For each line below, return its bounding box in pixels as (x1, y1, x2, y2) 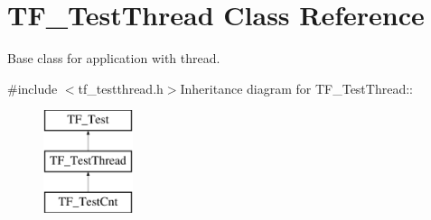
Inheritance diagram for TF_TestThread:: (180, 78, 413, 97)
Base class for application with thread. (7, 49, 220, 68)
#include (7, 78, 58, 97)
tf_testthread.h (78, 78, 164, 97)
